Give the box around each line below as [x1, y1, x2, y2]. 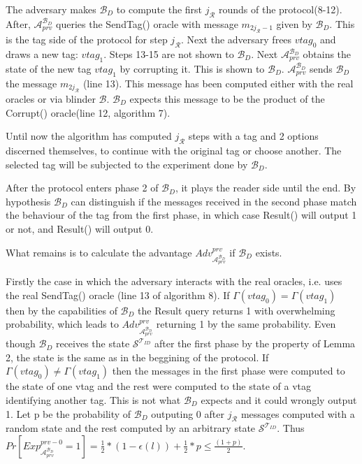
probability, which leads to [6, 317, 119, 331]
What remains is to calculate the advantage [6, 245, 192, 259]
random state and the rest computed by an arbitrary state [6, 421, 256, 435]
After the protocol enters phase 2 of [6, 180, 159, 195]
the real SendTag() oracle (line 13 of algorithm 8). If [6, 287, 230, 302]
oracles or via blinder [6, 92, 96, 106]
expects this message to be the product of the [129, 92, 325, 106]
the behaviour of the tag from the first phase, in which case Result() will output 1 [6, 208, 357, 222]
